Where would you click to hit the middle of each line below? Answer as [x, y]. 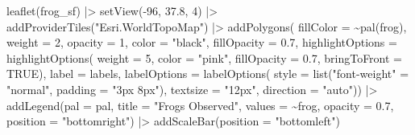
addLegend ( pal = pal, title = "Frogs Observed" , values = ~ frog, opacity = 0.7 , [200, 105]
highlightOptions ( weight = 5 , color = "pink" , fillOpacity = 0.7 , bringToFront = [205, 57]
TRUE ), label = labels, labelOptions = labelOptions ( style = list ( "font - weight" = [208, 74]
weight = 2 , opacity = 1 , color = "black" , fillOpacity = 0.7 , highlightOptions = [202, 42]
